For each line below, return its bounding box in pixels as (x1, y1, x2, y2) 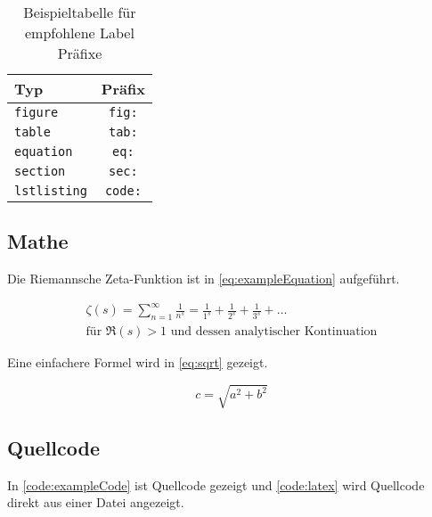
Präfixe (57, 43, 102, 63)
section (14, 164, 66, 178)
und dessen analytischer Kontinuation (170, 325, 378, 339)
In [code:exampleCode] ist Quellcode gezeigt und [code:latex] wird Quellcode (7, 475, 425, 494)
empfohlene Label (24, 22, 134, 43)
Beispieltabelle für (23, 2, 136, 22)
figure (14, 105, 59, 119)
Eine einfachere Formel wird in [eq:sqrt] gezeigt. (7, 353, 268, 372)
